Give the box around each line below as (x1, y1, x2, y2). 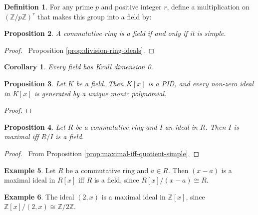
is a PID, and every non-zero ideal (148, 78, 254, 88)
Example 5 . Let (4, 165, 56, 175)
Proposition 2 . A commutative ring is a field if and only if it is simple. (4, 28, 226, 38)
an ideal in (165, 121, 198, 132)
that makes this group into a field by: (37, 11, 152, 21)
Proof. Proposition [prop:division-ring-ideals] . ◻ (4, 44, 155, 55)
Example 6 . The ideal (4, 191, 74, 202)
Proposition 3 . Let (4, 78, 65, 88)
